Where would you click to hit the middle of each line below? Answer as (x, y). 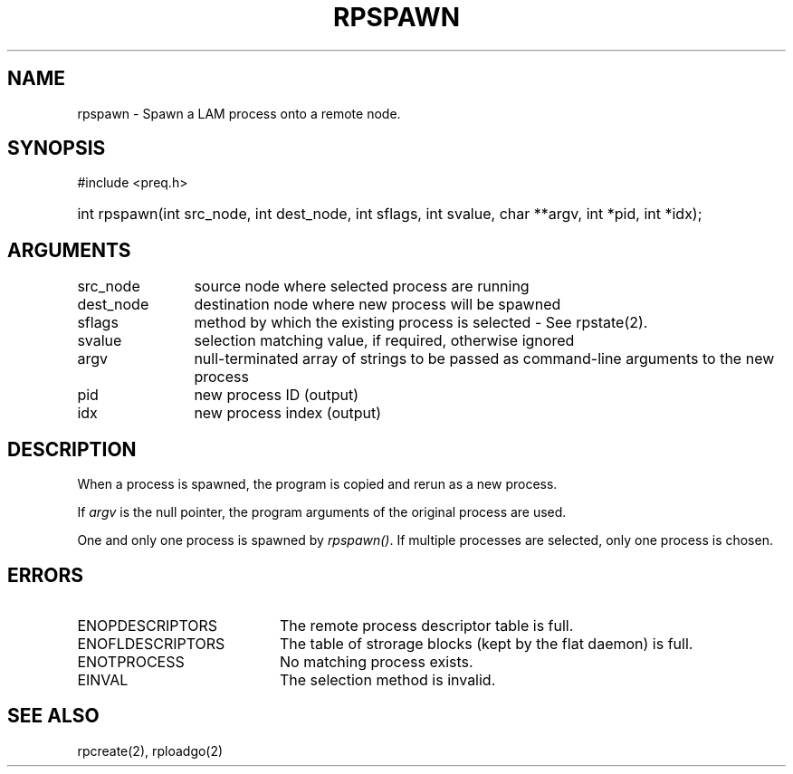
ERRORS (46, 575)
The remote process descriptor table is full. (426, 625)
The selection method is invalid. (387, 679)
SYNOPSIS (57, 148)
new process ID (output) (277, 395)
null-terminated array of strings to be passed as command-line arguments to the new (484, 359)
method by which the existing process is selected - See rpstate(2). (421, 323)
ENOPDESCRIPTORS (148, 625)
